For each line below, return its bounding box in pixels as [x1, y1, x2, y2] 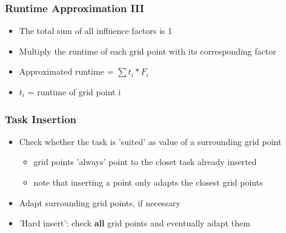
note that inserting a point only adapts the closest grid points [33, 176, 263, 188]
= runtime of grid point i [27, 86, 121, 98]
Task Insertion [5, 111, 77, 126]
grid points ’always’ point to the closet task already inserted [33, 155, 257, 168]
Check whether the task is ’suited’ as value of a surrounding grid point [19, 135, 282, 147]
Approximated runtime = [19, 65, 114, 78]
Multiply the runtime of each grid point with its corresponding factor [19, 44, 276, 57]
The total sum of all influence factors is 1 [19, 24, 173, 37]
